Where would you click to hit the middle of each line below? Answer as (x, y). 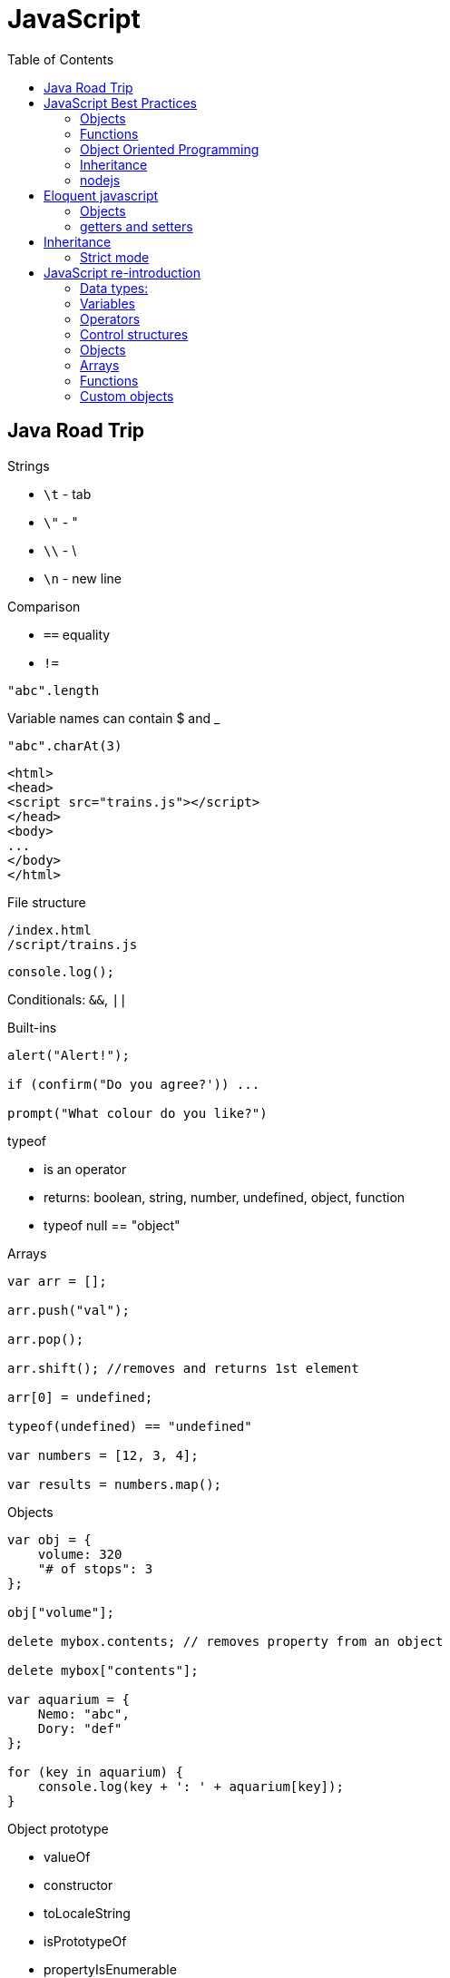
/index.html (49, 930)
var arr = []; (57, 1281)
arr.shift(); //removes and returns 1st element (183, 1368)
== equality (77, 634)
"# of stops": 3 (95, 1568)
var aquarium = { (68, 1699)
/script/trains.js (73, 944)
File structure (47, 902)
